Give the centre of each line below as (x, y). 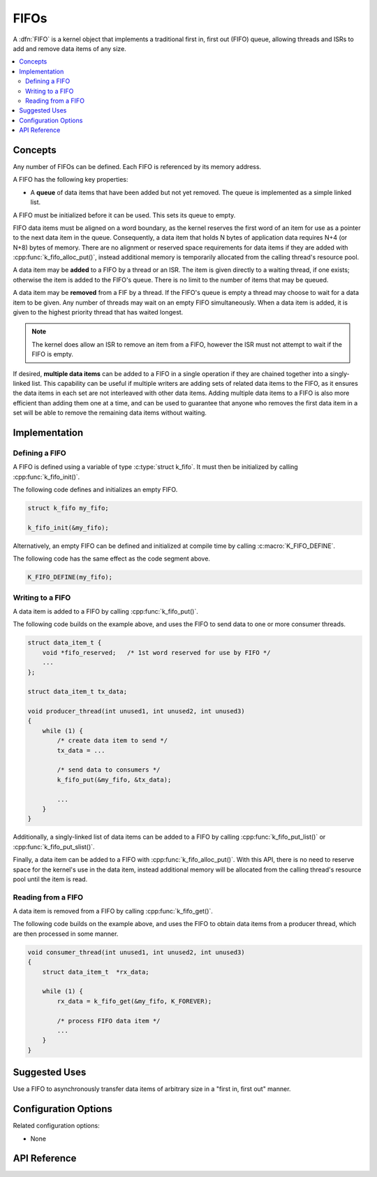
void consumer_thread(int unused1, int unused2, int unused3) (136, 952)
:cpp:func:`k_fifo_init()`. (46, 477)
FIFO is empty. (52, 354)
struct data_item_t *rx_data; (96, 972)
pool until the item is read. (50, 879)
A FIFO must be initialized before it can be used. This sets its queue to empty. (124, 215)
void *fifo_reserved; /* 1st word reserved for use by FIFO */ (156, 652)
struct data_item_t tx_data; (77, 692)
